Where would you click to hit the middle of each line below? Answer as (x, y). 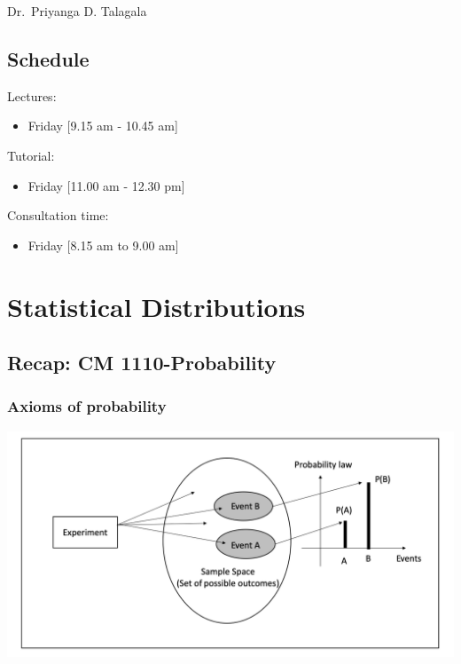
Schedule (48, 58)
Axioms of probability (87, 406)
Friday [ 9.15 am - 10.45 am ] (103, 126)
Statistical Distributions (156, 306)
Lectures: (32, 95)
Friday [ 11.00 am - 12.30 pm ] (106, 185)
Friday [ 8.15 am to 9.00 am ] (103, 245)
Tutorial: (31, 155)
